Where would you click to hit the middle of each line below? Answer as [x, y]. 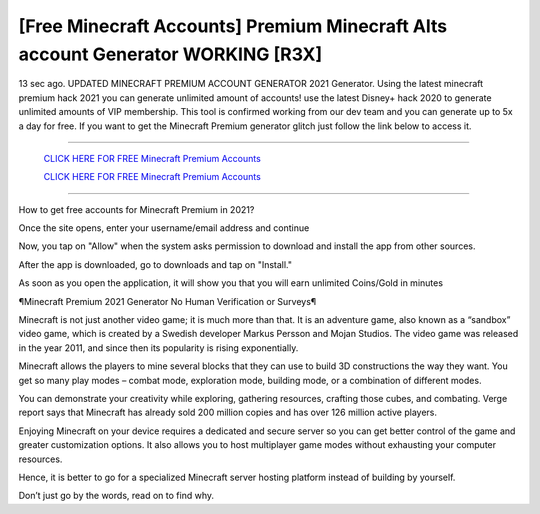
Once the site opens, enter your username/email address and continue [164, 228]
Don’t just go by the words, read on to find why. [116, 496]
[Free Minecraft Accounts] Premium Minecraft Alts [233, 26]
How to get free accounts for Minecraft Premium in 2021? [136, 209]
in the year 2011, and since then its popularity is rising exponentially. [158, 347]
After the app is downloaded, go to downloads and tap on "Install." [155, 264]
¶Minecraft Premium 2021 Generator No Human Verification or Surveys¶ [167, 301]
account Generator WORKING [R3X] [170, 54]
